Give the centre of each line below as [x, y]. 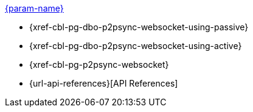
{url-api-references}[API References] [104, 83]
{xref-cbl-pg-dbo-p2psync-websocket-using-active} [136, 46]
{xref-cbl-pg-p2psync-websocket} [99, 64]
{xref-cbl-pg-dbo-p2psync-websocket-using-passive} [139, 27]
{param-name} [34, 8]
